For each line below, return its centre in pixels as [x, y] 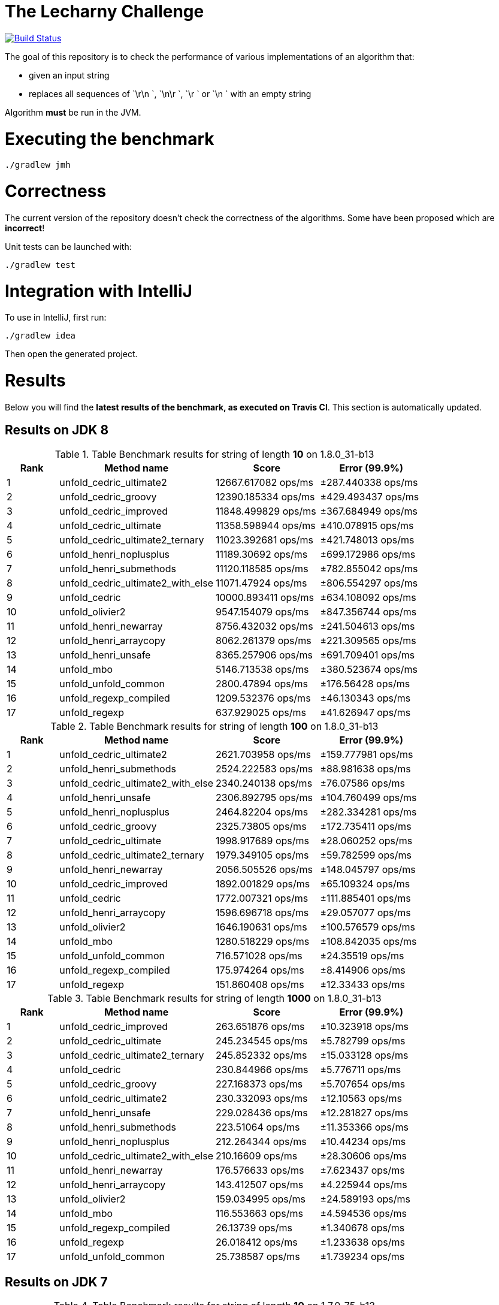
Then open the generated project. [71, 354]
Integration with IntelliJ [99, 291]
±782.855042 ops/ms [369, 568]
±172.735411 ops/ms [366, 826]
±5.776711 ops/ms [361, 1069]
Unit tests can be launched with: [68, 246]
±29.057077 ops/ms [365, 912]
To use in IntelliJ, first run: [56, 318]
